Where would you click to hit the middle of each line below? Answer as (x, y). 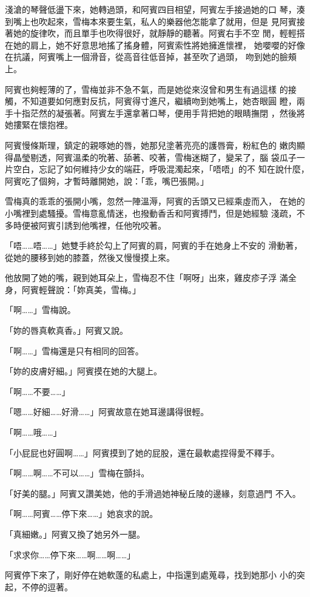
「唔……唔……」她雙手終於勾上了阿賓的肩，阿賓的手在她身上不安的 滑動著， (154, 245)
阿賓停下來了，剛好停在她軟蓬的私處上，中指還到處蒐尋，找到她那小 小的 (151, 575)
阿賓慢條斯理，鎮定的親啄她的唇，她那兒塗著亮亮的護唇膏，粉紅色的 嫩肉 (151, 145)
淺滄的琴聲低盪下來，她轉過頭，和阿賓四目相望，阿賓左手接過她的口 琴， (151, 9)
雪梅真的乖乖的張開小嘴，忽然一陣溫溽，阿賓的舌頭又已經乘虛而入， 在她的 (155, 201)
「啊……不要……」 (38, 391)
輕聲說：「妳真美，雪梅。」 (89, 289)
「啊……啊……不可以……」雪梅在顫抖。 (77, 473)
